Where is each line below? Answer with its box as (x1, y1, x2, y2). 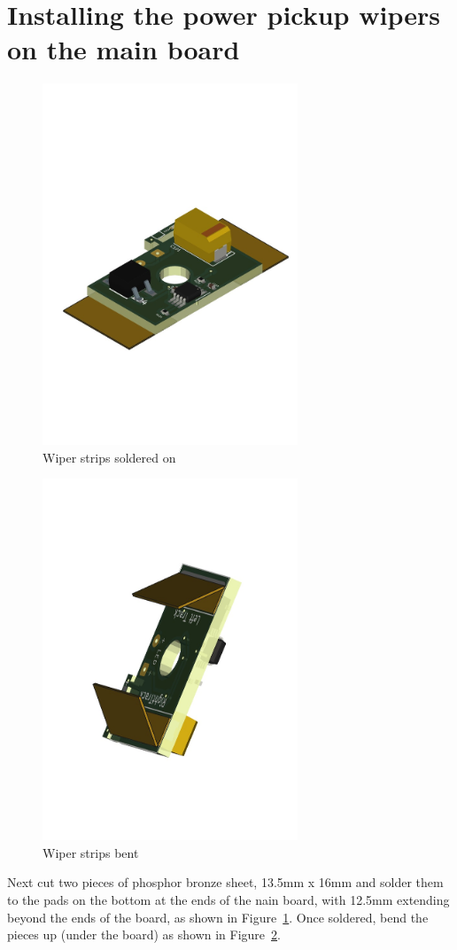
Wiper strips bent (43, 843, 139, 861)
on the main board (7, 31, 240, 67)
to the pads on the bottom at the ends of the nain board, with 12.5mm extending (7, 891, 450, 909)
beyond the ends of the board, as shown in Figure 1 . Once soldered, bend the (7, 907, 429, 926)
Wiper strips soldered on (43, 448, 176, 466)
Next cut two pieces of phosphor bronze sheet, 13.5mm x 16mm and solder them (7, 873, 444, 892)
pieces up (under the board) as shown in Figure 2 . (7, 925, 281, 944)
